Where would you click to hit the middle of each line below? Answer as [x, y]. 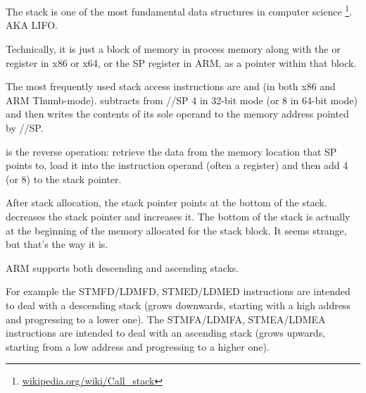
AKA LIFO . [32, 25]
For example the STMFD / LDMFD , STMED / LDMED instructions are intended [178, 291]
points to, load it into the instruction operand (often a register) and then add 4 [177, 165]
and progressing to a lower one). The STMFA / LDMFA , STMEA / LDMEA [166, 319]
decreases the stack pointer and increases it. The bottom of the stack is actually [178, 216]
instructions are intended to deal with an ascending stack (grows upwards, [166, 333]
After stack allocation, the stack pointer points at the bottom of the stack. [166, 202]
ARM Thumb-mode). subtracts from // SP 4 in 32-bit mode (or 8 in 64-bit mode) [182, 100]
